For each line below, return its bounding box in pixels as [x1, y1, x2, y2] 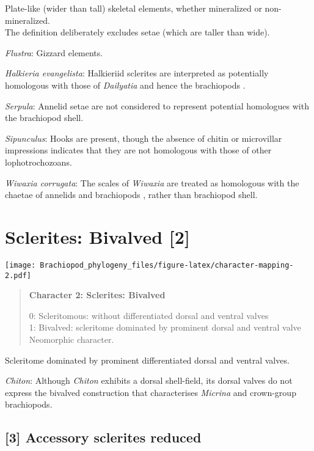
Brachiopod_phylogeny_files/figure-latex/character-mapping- [40, 260, 294, 269]
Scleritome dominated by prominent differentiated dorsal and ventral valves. [5, 353, 290, 366]
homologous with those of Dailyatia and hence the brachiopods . [5, 78, 246, 91]
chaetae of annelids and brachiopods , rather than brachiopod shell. [5, 188, 258, 201]
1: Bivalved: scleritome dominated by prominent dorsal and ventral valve [29, 321, 301, 334]
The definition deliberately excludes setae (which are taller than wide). [5, 26, 270, 38]
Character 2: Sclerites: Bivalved [29, 288, 166, 301]
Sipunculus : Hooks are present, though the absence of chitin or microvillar [5, 131, 282, 144]
